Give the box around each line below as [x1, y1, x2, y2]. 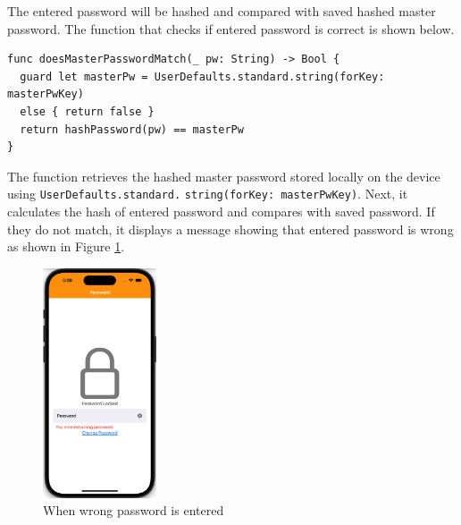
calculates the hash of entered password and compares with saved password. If [7, 202, 435, 220]
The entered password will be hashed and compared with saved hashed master [7, 2, 436, 20]
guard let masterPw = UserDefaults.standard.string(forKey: [20, 70, 385, 83]
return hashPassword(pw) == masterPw [20, 123, 244, 136]
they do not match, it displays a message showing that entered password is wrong [7, 219, 454, 238]
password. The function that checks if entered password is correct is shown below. [7, 19, 455, 38]
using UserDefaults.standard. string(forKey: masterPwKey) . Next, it [7, 184, 408, 203]
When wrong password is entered [43, 501, 224, 520]
